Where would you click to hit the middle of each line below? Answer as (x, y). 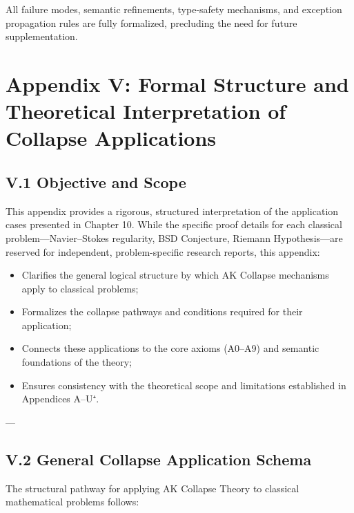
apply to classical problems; (80, 288)
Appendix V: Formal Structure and (177, 83)
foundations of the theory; (77, 362)
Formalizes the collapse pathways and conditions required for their (162, 311)
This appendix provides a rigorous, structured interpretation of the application (172, 211)
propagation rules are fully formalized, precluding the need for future (151, 22)
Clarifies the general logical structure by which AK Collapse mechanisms (175, 275)
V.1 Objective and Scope (96, 181)
